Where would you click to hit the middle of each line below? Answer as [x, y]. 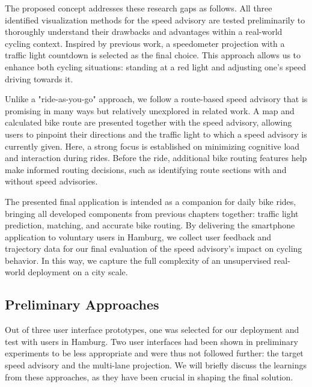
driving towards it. [39, 78]
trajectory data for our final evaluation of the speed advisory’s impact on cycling [154, 248]
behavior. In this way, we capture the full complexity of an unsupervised [138, 260]
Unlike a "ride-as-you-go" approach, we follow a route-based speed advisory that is [156, 99]
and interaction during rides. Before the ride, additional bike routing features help [156, 158]
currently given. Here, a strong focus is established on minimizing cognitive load [152, 146]
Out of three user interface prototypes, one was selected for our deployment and [152, 330]
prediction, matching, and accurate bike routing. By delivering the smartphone [150, 225]
